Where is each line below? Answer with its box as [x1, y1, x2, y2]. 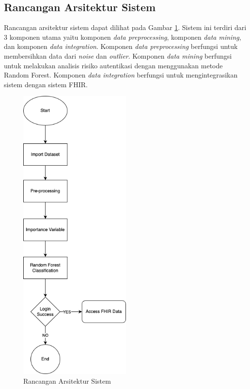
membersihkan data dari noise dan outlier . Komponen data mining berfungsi [4, 50, 232, 61]
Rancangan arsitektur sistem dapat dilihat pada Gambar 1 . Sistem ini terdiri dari [4, 22, 247, 32]
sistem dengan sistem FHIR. [4, 79, 88, 89]
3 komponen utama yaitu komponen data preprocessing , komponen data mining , [4, 31, 241, 42]
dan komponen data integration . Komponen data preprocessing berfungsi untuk [4, 41, 238, 51]
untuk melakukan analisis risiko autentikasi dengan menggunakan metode [4, 60, 223, 70]
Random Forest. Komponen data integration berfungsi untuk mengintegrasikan [4, 70, 238, 80]
